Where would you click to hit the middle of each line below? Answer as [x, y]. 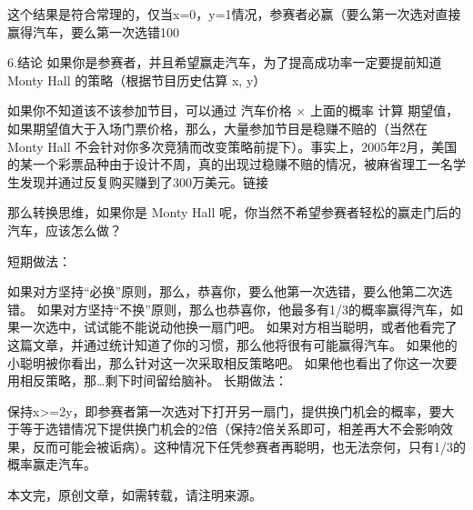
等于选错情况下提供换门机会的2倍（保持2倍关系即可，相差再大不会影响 [230, 429]
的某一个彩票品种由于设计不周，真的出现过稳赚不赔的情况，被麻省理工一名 [230, 164]
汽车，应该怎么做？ [65, 230]
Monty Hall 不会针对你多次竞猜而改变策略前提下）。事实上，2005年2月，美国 [232, 146]
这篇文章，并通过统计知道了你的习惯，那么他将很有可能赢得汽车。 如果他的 [232, 344]
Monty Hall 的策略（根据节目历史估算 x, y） [137, 80]
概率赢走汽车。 [52, 464]
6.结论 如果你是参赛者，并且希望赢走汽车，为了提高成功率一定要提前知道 [225, 62]
